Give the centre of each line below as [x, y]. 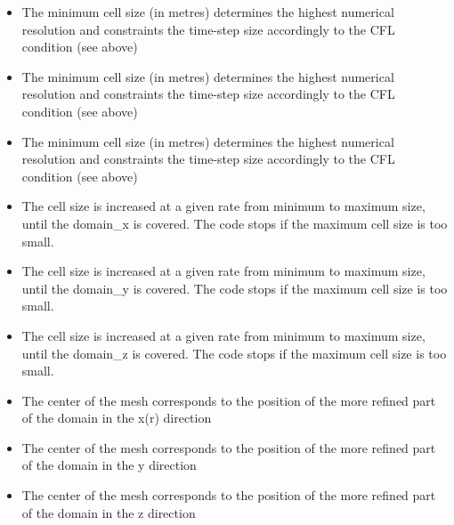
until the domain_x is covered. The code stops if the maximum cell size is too [235, 223]
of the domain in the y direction [109, 465]
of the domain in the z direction [109, 512]
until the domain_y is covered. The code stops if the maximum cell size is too [235, 288]
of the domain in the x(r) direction [117, 418]
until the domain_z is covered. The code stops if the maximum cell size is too [234, 353]
